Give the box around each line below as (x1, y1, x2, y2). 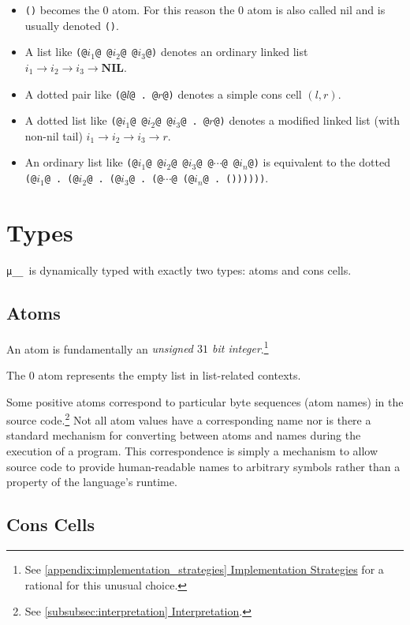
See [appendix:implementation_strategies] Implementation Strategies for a (24, 561, 384, 578)
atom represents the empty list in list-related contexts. (38, 367, 301, 384)
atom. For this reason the (112, 2, 235, 17)
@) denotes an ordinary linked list (145, 43, 308, 60)
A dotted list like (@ (24, 112, 122, 129)
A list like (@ (24, 43, 88, 60)
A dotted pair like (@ (24, 85, 127, 102)
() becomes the (24, 2, 99, 17)
